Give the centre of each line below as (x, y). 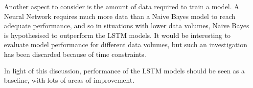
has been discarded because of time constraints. (75, 54)
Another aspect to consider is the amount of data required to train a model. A (122, 6)
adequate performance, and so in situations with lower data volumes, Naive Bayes (126, 26)
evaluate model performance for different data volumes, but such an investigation (126, 44)
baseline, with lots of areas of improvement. (69, 80)
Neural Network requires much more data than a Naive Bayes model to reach (120, 16)
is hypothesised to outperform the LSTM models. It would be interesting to (117, 35)
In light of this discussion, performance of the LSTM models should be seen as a (125, 70)
